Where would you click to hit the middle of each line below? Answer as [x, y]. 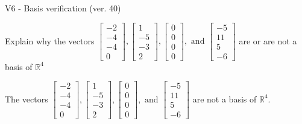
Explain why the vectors [50, 40]
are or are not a [268, 40]
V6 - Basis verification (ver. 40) [63, 8]
